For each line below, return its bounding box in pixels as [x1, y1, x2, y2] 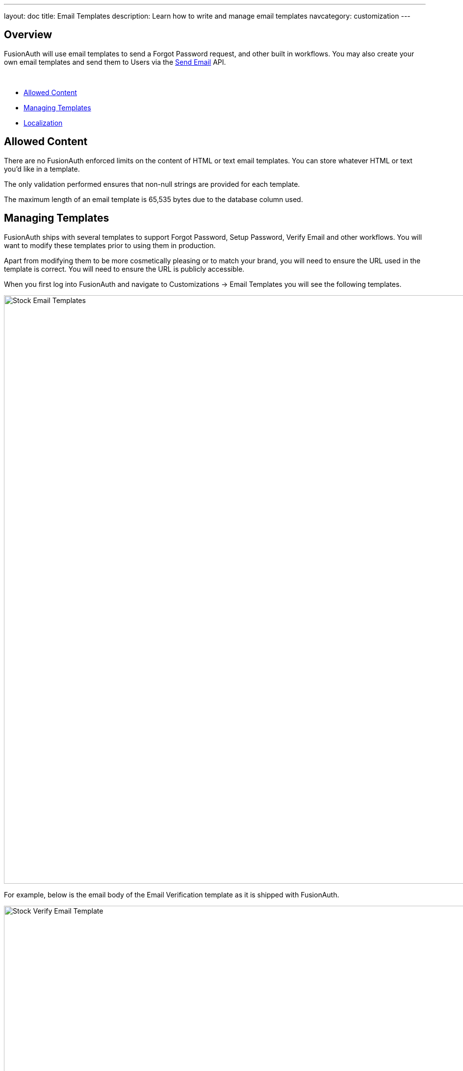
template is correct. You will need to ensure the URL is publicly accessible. [4, 264, 245, 273]
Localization [24, 118, 63, 127]
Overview [4, 28, 52, 41]
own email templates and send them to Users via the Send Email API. [4, 57, 226, 66]
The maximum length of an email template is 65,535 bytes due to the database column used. [4, 195, 303, 204]
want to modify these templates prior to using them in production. [4, 241, 216, 250]
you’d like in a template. [4, 164, 80, 173]
